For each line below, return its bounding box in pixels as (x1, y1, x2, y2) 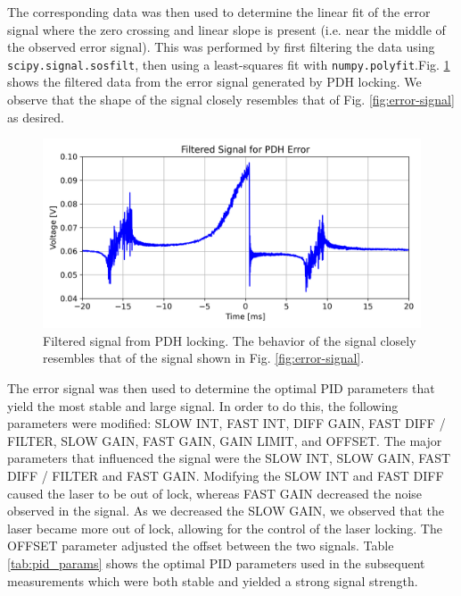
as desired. (7, 107, 64, 126)
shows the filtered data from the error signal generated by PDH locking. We (7, 72, 422, 91)
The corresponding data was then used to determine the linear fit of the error (7, 3, 431, 21)
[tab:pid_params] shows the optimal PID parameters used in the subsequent (7, 553, 425, 572)
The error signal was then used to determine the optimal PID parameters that (7, 379, 435, 397)
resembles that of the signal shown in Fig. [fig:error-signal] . (43, 348, 365, 367)
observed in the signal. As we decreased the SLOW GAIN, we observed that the (7, 501, 444, 520)
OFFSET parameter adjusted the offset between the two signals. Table (7, 536, 394, 555)
